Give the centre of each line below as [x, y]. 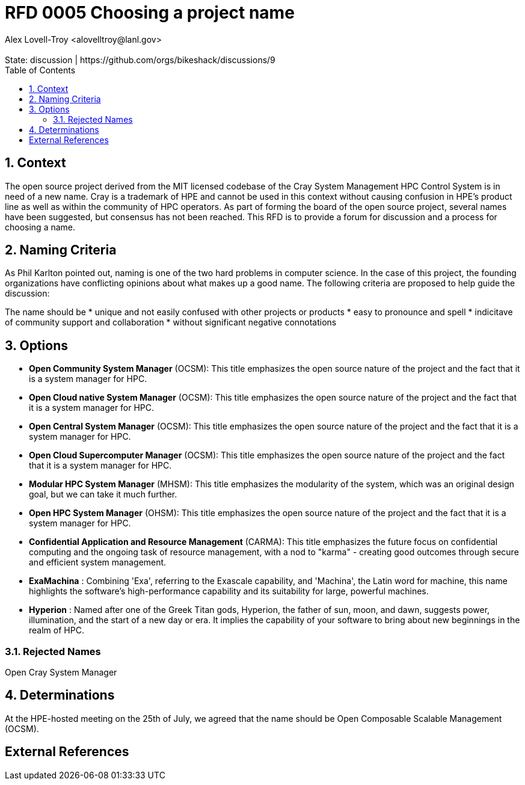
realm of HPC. [57, 630]
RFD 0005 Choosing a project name [150, 13]
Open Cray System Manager [61, 673]
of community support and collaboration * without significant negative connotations [171, 322]
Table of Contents [40, 70]
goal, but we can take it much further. [103, 494]
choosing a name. [40, 227]
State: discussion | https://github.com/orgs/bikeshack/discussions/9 [140, 60]
